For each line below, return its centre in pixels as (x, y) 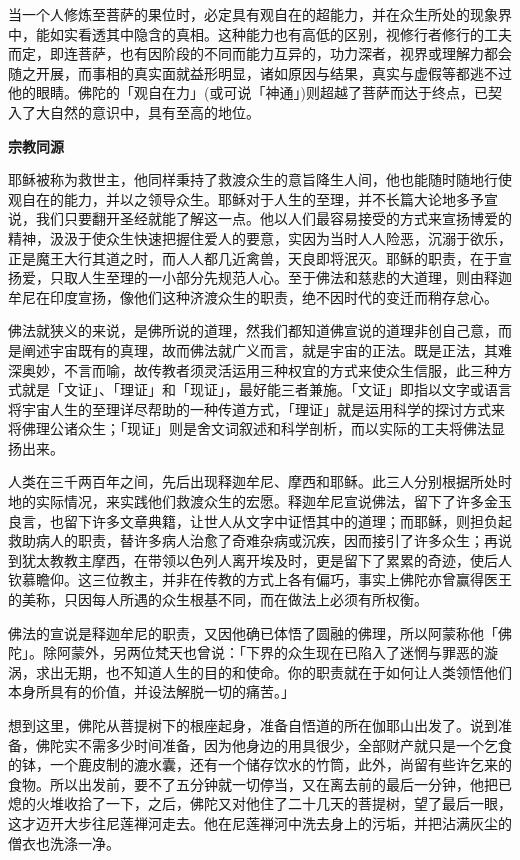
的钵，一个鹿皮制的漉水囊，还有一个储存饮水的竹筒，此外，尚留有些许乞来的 (260, 764)
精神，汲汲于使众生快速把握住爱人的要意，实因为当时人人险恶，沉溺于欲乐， (260, 237)
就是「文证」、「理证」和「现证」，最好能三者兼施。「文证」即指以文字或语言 (266, 389)
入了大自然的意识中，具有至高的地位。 (134, 111)
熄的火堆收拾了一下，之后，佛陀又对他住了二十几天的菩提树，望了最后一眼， (260, 803)
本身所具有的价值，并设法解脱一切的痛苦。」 (151, 691)
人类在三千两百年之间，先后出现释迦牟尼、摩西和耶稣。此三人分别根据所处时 (260, 481)
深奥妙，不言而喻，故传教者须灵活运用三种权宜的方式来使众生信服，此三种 (253, 369)
